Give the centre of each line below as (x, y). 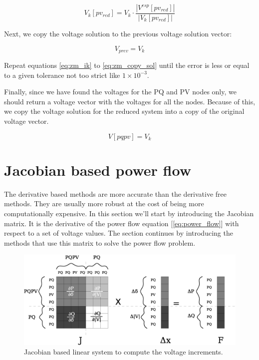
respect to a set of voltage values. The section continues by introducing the (119, 233)
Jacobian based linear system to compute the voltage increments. (124, 352)
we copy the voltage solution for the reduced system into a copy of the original (124, 111)
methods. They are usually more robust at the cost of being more (104, 203)
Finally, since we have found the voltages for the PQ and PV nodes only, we (120, 92)
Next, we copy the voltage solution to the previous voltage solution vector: (118, 34)
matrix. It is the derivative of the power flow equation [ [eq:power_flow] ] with (122, 223)
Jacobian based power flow (98, 170)
